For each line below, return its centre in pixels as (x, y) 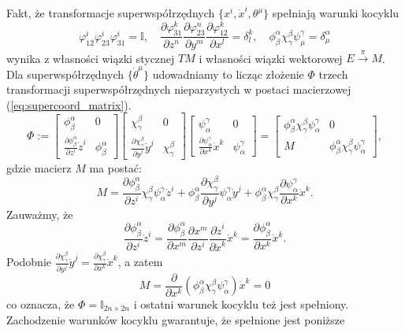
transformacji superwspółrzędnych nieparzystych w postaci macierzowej (179, 89)
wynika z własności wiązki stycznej (91, 58)
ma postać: (115, 167)
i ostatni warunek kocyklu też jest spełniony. (241, 304)
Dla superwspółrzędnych (65, 74)
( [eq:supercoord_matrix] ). (69, 104)
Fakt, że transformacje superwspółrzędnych (111, 13)
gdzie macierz (39, 167)
